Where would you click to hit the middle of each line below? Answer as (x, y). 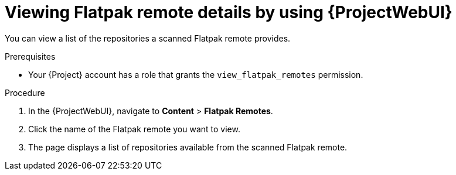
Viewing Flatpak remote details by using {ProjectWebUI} (229, 12)
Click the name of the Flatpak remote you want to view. (134, 129)
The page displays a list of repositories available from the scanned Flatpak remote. (188, 147)
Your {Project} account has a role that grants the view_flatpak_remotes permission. (196, 74)
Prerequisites (30, 56)
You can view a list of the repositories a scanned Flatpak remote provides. (148, 38)
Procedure (25, 92)
